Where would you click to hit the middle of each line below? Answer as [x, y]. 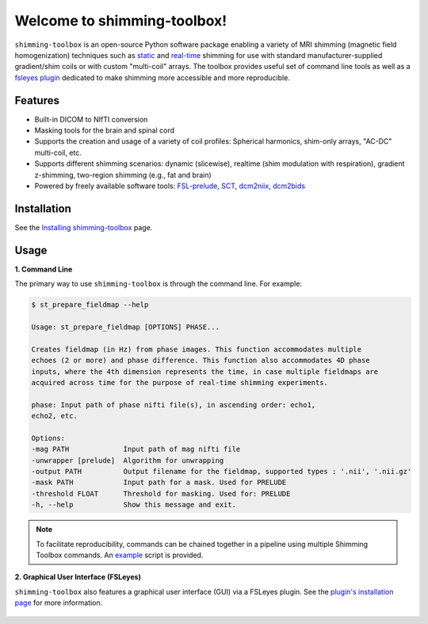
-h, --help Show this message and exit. [134, 505]
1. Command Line [44, 269]
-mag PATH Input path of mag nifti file [136, 449]
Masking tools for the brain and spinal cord [104, 130]
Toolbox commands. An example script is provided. [120, 555]
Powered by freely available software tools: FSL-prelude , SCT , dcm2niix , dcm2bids [170, 186]
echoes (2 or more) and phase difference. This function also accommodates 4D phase [201, 360]
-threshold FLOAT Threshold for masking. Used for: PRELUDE [161, 493]
